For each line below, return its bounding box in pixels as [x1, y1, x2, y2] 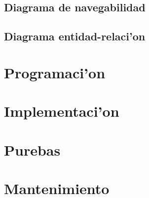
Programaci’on [4, 62, 106, 82]
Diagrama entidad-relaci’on [4, 29, 146, 44]
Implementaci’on [4, 101, 119, 121]
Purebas [4, 139, 61, 160]
